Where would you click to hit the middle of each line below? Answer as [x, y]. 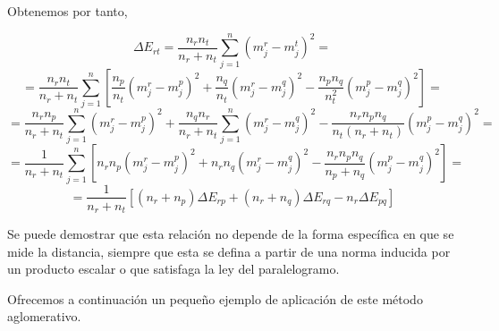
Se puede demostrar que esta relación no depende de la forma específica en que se [231, 234]
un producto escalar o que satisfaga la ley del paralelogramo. [173, 269]
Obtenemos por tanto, [68, 11]
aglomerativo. [44, 316]
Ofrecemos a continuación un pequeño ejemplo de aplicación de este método [215, 298]
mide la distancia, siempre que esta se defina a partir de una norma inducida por [229, 251]
